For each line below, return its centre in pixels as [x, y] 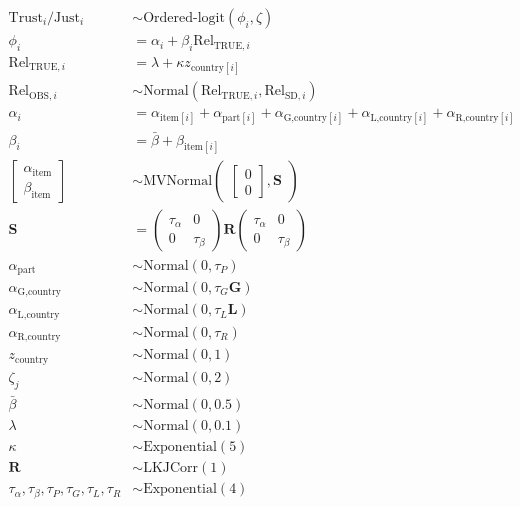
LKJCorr [171, 468]
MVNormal [178, 181]
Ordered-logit [184, 18]
